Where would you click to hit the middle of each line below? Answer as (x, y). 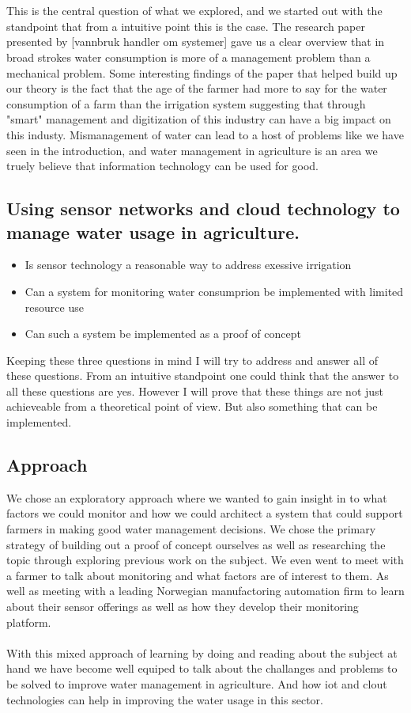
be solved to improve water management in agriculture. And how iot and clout (197, 683)
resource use (54, 307)
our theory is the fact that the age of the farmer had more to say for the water (197, 88)
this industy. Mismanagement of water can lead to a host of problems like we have (205, 134)
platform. (29, 622)
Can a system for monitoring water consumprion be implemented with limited (214, 291)
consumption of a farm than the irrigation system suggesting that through (186, 103)
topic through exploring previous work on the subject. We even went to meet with (205, 560)
